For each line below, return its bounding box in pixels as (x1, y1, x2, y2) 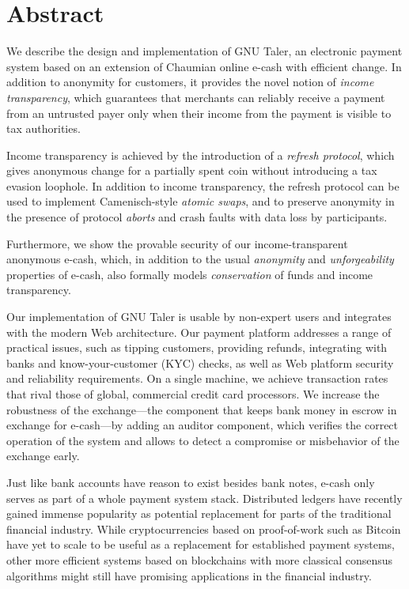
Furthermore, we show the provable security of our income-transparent (6, 235, 348, 251)
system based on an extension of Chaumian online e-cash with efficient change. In (6, 58, 402, 74)
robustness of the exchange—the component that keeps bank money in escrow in (6, 401, 397, 417)
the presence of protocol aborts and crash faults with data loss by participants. (6, 209, 388, 225)
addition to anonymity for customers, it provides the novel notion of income (6, 74, 374, 90)
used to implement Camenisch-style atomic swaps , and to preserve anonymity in (6, 193, 395, 210)
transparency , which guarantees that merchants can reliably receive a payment (6, 89, 385, 105)
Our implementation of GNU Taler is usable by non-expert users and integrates (6, 308, 392, 325)
